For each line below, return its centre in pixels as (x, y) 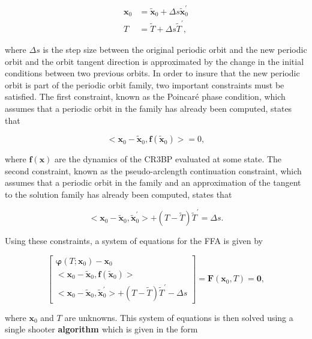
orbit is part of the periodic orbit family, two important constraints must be (145, 84)
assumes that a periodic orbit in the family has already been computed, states (148, 108)
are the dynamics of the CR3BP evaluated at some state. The (168, 159)
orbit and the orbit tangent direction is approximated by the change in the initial (154, 61)
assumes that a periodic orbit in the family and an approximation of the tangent (153, 182)
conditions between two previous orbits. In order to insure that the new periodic (152, 73)
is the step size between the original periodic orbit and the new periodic (175, 49)
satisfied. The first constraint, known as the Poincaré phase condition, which (145, 96)
